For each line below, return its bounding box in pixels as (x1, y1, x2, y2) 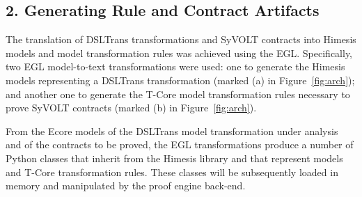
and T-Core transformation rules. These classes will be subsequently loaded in (6, 164, 338, 179)
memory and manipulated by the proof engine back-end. (6, 178, 246, 193)
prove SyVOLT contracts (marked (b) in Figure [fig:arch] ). (6, 100, 257, 115)
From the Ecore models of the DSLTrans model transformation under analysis (6, 123, 338, 138)
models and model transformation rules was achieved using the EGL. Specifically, (6, 45, 353, 60)
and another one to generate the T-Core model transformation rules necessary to (6, 86, 350, 101)
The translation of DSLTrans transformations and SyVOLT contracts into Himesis (6, 32, 356, 47)
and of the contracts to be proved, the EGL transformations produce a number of (6, 137, 354, 152)
